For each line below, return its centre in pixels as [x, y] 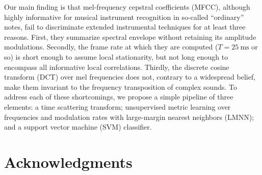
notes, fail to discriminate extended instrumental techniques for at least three [125, 27]
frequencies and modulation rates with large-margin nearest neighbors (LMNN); [129, 117]
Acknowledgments [68, 161]
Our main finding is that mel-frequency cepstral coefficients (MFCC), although [127, 7]
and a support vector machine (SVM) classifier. [78, 127]
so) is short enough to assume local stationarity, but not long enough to [116, 56]
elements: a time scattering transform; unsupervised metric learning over [117, 106]
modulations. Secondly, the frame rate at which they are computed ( [111, 47]
